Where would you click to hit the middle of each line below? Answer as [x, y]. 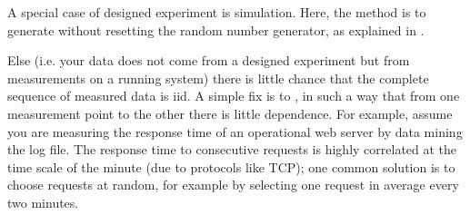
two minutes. [43, 202]
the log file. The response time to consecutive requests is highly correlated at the [232, 149]
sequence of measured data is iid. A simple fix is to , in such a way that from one [234, 96]
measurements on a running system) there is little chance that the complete [218, 78]
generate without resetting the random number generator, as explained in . [216, 29]
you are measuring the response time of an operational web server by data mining [235, 131]
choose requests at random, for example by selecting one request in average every [233, 185]
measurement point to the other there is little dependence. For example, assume [230, 113]
